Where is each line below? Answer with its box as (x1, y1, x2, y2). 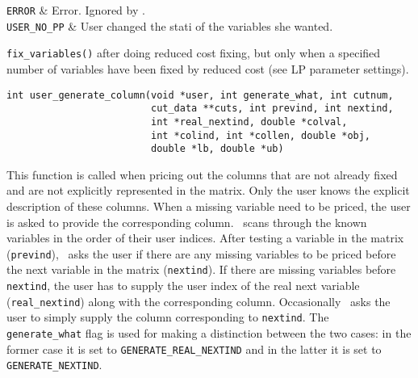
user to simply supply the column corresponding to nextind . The (6, 309, 329, 325)
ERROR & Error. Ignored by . (6, 2, 145, 18)
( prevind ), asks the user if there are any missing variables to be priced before (6, 245, 396, 262)
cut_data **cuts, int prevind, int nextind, (150, 103, 394, 115)
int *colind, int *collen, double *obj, (150, 129, 371, 141)
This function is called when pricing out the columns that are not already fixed (6, 166, 398, 183)
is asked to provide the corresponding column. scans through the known (6, 213, 367, 230)
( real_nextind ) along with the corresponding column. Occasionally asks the (6, 292, 391, 309)
